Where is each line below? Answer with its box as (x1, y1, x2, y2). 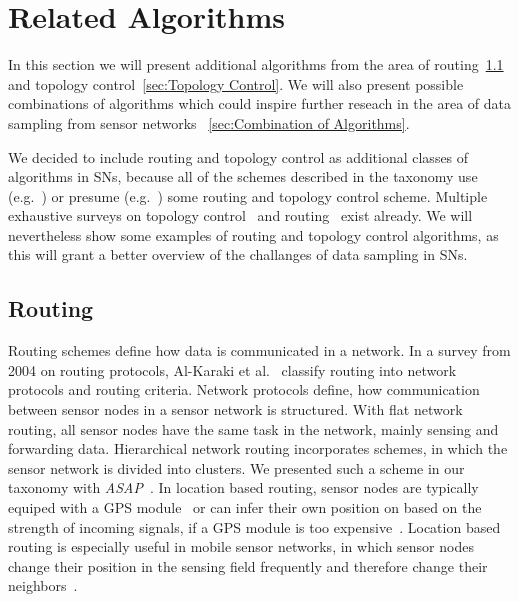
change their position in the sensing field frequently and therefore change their (8, 555, 488, 576)
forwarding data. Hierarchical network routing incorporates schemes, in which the (8, 438, 508, 459)
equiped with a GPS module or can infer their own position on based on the (8, 497, 482, 518)
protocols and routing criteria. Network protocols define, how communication (8, 379, 480, 400)
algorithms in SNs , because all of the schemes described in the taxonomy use (8, 166, 478, 187)
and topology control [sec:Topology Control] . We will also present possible (8, 73, 464, 94)
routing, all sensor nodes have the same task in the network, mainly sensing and (8, 418, 499, 439)
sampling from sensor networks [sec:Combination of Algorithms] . (8, 112, 410, 133)
